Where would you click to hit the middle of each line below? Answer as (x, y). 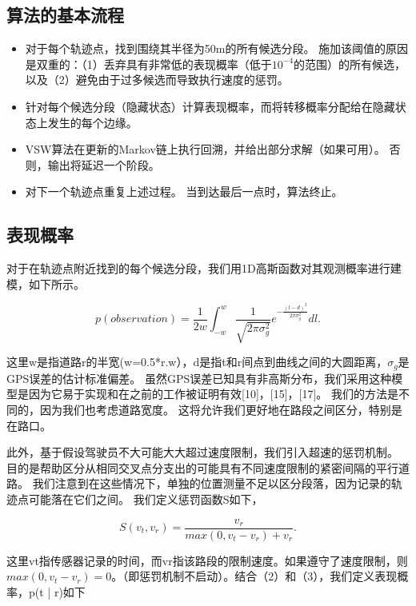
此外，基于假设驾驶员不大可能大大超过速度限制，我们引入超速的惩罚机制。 (202, 452)
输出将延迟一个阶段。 (104, 164)
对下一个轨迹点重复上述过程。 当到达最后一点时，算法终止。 (184, 191)
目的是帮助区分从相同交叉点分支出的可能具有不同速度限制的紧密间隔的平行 (202, 467)
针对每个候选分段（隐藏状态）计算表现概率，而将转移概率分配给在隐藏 (210, 106)
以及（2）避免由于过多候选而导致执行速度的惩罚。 (157, 80)
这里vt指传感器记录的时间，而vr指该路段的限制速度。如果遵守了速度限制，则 (207, 560)
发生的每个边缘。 (92, 122)
